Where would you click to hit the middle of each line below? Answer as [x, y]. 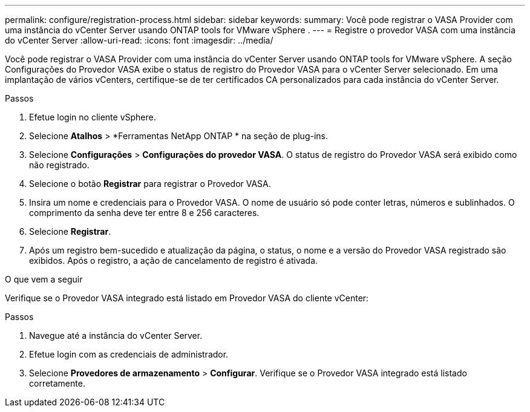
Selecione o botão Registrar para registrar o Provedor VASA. [150, 184]
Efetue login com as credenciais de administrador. [129, 354]
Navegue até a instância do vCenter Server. [116, 335]
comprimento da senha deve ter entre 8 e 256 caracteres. [144, 213]
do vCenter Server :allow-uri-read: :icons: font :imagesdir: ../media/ [139, 40]
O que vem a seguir [44, 279]
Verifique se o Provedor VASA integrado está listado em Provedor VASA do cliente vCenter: [187, 298]
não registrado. [59, 165]
